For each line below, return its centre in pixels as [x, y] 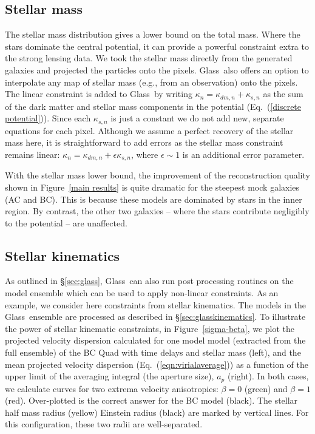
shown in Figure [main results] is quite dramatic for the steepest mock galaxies [152, 187]
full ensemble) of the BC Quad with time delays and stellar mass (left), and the [153, 352]
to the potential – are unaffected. [66, 222]
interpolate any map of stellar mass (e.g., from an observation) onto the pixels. [151, 82]
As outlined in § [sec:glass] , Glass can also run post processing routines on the [149, 281]
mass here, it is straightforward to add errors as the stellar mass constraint [144, 142]
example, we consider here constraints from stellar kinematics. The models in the [156, 304]
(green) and [266, 388]
